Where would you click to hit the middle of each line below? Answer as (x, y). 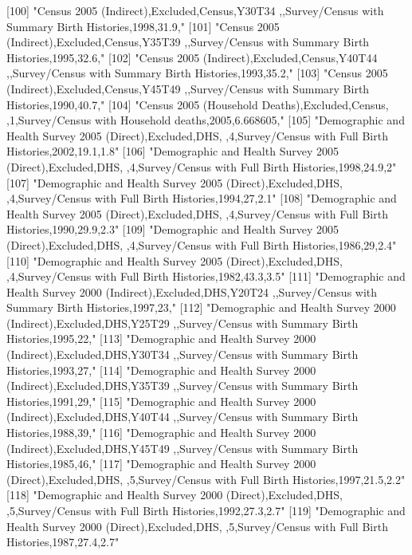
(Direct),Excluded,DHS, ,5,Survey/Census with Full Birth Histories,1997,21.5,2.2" (206, 479)
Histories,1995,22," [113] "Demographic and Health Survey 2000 (161, 339)
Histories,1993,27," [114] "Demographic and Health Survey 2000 (161, 370)
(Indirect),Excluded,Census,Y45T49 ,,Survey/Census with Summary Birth (188, 88)
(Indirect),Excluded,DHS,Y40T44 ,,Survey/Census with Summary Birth (182, 417)
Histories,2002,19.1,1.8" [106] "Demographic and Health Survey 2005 (173, 151)
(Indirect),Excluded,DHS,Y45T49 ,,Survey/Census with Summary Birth (182, 448)
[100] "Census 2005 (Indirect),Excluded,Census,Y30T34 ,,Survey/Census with (195, 10)
